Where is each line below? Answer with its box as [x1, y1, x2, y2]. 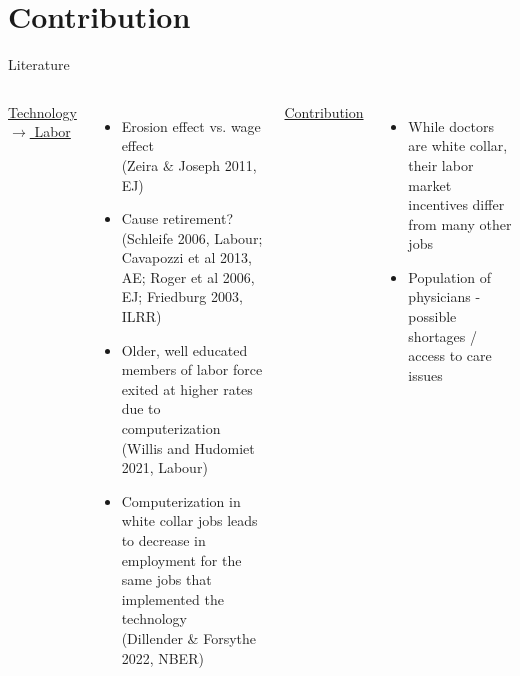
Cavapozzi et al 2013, [121, 247, 252, 268]
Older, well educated [121, 339, 248, 360]
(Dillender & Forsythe [121, 627, 256, 648]
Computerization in [121, 490, 241, 511]
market [408, 174, 452, 195]
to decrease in [121, 530, 206, 550]
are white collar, [408, 135, 508, 156]
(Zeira [121, 154, 159, 175]
